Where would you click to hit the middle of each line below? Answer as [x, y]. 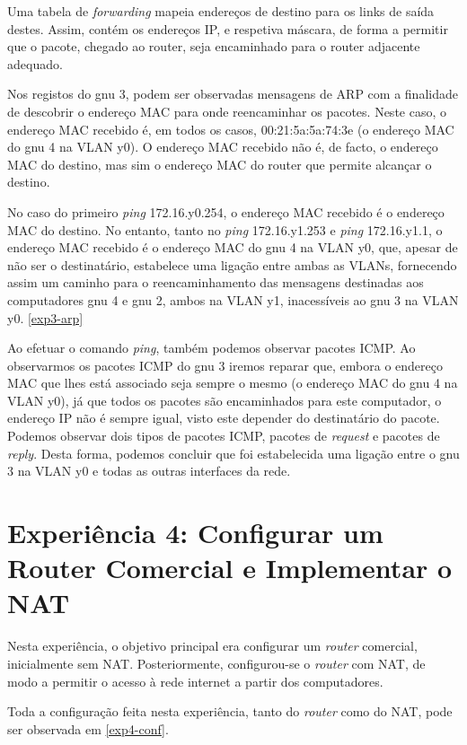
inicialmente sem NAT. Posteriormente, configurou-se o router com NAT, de [216, 663]
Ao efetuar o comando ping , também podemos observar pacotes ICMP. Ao [211, 348]
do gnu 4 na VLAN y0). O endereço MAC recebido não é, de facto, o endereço [223, 147]
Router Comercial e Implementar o [230, 568]
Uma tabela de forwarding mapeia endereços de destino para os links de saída [221, 11]
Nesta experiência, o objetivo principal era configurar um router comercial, [212, 646]
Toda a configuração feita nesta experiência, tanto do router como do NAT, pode [230, 711]
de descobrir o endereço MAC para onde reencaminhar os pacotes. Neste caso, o [227, 111]
